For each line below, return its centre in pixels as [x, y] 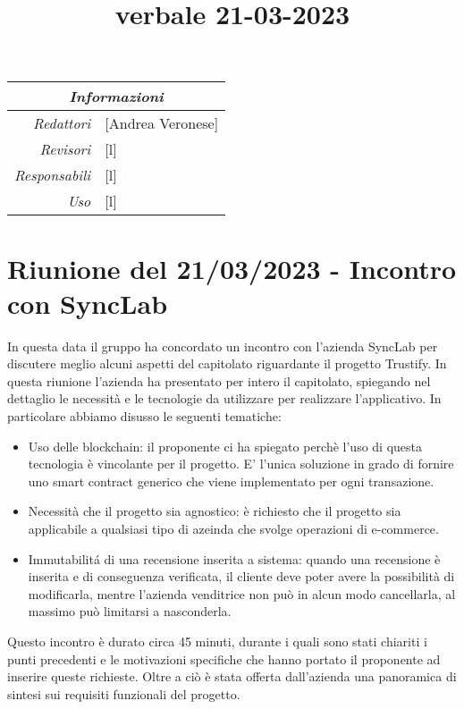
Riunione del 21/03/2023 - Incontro [232, 268]
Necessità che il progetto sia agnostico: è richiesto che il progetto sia [215, 511]
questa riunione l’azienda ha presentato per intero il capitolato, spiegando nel [219, 380]
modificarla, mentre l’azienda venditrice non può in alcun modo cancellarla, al [242, 593]
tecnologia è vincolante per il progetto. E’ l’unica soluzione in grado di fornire [241, 464]
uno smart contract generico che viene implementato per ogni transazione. [231, 481]
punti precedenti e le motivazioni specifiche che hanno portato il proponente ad [224, 658]
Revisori [65, 149]
